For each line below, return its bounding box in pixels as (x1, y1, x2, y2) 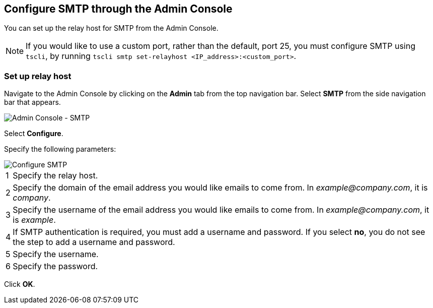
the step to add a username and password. (13, 237, 175, 248)
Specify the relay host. (13, 170, 98, 181)
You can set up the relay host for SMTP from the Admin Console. (4, 24, 219, 33)
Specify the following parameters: (4, 145, 116, 154)
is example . (13, 215, 56, 225)
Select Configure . (4, 129, 63, 138)
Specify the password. (13, 261, 98, 272)
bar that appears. (4, 98, 61, 107)
